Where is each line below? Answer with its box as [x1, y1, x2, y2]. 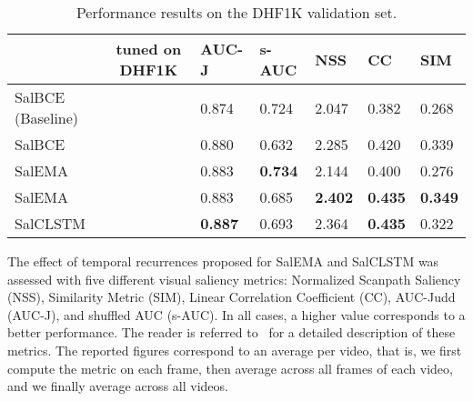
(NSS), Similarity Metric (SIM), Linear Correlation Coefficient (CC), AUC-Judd [7, 287, 456, 306]
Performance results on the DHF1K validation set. [75, 2, 398, 23]
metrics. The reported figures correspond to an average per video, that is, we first [7, 340, 462, 359]
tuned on [116, 38, 182, 59]
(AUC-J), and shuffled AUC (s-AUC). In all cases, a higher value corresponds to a [7, 305, 466, 324]
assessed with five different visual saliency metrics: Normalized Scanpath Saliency [7, 269, 461, 288]
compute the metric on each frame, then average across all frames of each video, [7, 358, 453, 377]
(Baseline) [15, 107, 79, 128]
